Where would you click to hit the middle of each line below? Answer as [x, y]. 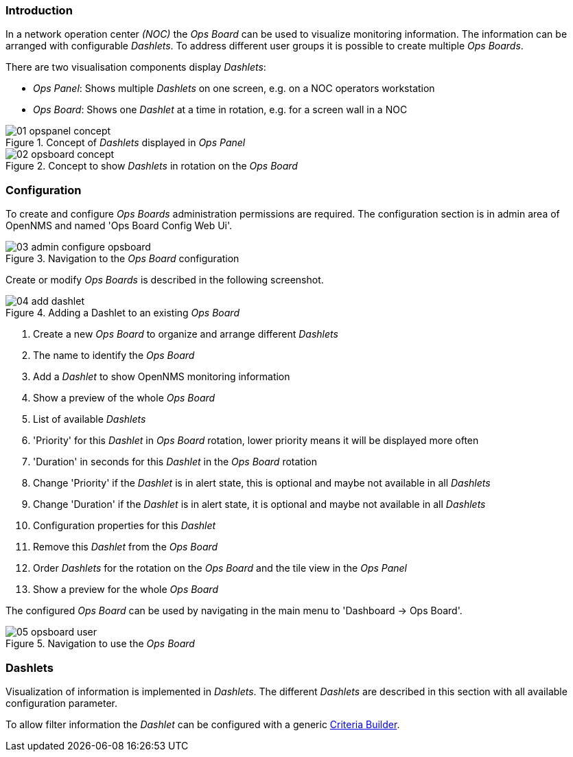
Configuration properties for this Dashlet [125, 526]
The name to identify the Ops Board [114, 356]
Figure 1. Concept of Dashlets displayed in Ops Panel [126, 143]
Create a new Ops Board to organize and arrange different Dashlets [186, 334]
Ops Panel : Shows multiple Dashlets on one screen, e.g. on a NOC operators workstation [234, 89]
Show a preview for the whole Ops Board [126, 590]
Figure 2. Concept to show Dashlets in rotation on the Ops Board [152, 166]
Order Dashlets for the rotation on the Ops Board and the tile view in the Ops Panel [220, 568]
